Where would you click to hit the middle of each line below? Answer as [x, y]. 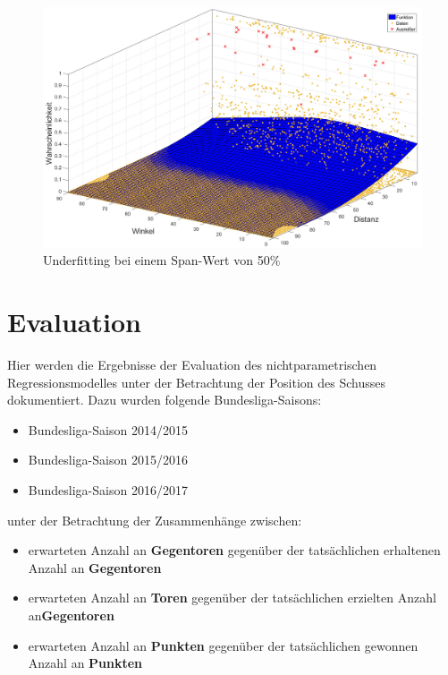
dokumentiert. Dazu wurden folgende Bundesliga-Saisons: [165, 400]
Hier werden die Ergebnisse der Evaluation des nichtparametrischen [192, 365]
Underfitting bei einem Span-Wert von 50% [162, 260]
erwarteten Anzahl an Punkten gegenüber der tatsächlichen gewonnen [223, 645]
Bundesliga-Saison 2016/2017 [108, 490]
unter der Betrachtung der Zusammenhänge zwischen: [155, 520]
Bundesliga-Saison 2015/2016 [108, 460]
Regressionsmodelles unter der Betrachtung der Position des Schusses [196, 382]
